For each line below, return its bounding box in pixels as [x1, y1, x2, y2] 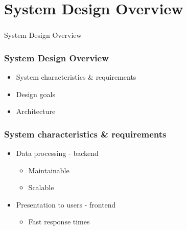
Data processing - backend [16, 148, 99, 158]
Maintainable [28, 165, 69, 175]
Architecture [16, 106, 56, 117]
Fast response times [28, 216, 90, 227]
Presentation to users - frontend [16, 199, 116, 210]
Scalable [28, 182, 54, 193]
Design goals [16, 88, 55, 99]
